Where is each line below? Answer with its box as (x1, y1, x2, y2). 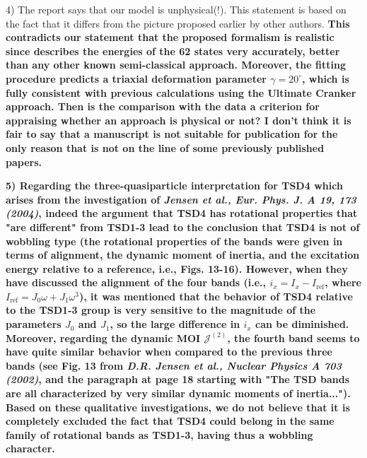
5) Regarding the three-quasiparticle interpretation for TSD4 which (6, 178, 343, 193)
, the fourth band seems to (227, 330, 360, 345)
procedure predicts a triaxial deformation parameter (6, 71, 267, 86)
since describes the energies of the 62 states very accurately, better (6, 43, 340, 58)
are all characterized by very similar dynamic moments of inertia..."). (6, 386, 351, 401)
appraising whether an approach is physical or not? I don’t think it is (6, 112, 351, 127)
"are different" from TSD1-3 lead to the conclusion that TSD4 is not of (6, 219, 360, 234)
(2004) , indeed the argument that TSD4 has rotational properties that (6, 206, 358, 221)
